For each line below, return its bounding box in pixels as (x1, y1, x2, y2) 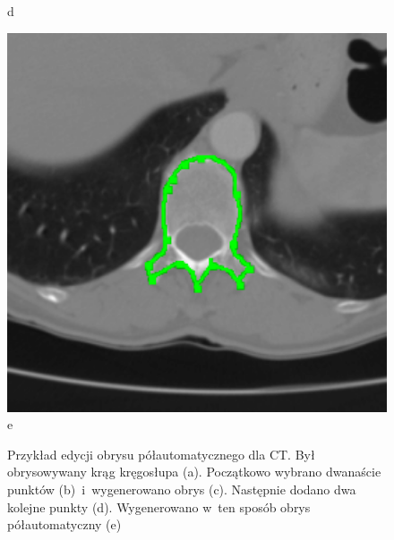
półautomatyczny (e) (7, 515, 122, 534)
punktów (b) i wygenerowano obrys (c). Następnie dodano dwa (7, 479, 356, 498)
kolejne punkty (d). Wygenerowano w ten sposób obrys (7, 497, 311, 516)
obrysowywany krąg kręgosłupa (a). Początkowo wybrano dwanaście (7, 462, 381, 481)
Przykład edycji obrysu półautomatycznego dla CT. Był (7, 444, 315, 463)
